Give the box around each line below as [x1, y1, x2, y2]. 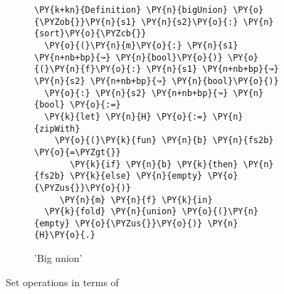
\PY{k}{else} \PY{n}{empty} [70, 171, 203, 182]
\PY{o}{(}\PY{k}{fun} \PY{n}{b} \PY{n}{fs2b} [54, 135, 274, 146]
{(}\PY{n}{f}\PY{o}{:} [34, 64, 142, 75]
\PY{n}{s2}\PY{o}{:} [141, 16, 238, 27]
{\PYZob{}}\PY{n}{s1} [34, 16, 137, 27]
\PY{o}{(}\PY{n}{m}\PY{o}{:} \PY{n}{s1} [44, 40, 238, 51]
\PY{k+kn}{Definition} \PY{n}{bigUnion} [34, 5, 228, 15]
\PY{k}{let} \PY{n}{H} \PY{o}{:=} [44, 111, 208, 122]
